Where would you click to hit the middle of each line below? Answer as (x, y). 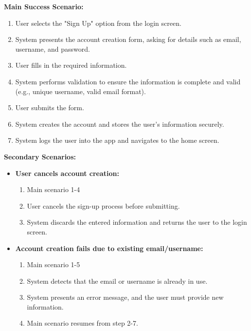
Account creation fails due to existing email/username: (109, 248)
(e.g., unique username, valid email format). (81, 91)
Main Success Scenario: (44, 6)
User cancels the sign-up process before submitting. (103, 205)
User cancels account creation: (67, 173)
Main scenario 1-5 (54, 264)
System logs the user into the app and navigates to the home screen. (117, 140)
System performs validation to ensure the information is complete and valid (128, 81)
